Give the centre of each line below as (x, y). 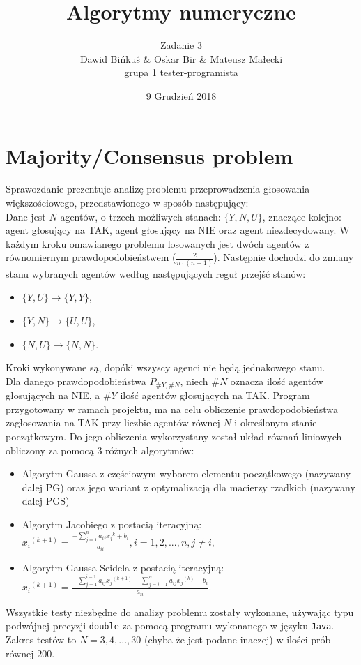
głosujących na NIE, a (53, 395)
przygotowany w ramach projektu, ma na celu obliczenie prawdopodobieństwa (172, 409)
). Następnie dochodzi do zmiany (284, 257)
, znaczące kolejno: (302, 216)
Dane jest (26, 216)
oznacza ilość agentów (277, 381)
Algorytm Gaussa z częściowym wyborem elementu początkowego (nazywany (186, 473)
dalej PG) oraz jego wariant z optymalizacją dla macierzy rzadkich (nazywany (189, 487)
